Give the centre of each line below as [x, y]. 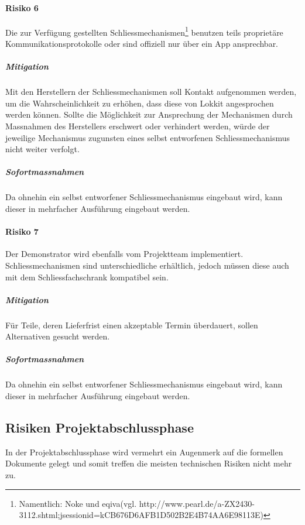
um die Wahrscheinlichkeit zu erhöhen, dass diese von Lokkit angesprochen [140, 103]
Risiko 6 [22, 7]
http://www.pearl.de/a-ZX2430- [197, 503]
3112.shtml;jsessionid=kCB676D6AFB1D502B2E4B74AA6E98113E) [141, 515]
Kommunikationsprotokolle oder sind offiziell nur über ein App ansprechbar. [142, 44]
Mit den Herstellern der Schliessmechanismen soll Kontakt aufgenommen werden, [151, 92]
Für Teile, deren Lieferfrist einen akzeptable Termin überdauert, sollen [132, 325]
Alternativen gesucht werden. [58, 336]
